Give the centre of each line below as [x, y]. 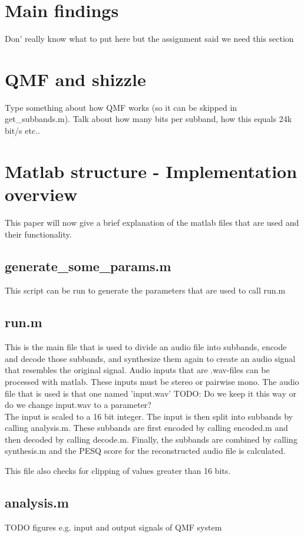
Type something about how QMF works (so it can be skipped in [121, 107]
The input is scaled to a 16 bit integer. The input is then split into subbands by [149, 416]
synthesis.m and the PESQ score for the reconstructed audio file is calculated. [145, 451]
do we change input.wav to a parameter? [78, 405]
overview [41, 194]
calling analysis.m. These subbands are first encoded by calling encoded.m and [146, 428]
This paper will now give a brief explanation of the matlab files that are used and [152, 222]
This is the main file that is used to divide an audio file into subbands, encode [146, 347]
